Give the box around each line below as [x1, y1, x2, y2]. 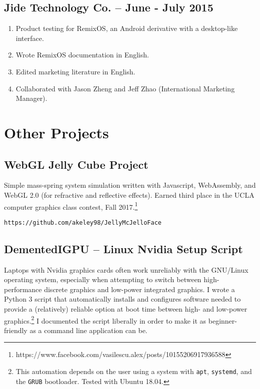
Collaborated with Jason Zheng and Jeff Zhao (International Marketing [15, 83, 235, 93]
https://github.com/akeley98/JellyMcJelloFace [4, 219, 161, 226]
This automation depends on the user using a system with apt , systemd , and [15, 366, 252, 377]
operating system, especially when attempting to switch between [4, 274, 201, 285]
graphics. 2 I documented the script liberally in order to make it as [4, 314, 206, 326]
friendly [4, 325, 27, 335]
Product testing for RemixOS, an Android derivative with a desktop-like [15, 23, 238, 33]
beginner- [208, 315, 237, 326]
